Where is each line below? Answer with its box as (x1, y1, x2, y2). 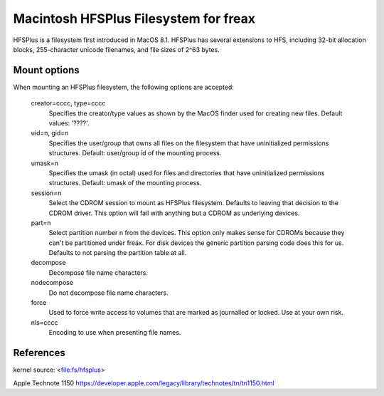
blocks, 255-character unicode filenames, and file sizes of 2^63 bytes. (13, 45, 220, 53)
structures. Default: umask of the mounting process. (48, 179, 202, 187)
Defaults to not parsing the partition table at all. (48, 249, 187, 257)
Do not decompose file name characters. (48, 288, 169, 297)
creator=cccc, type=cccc (31, 99, 106, 108)
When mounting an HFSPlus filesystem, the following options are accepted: (13, 83, 235, 91)
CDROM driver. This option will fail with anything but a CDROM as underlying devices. (48, 209, 300, 217)
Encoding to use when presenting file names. (48, 328, 181, 337)
